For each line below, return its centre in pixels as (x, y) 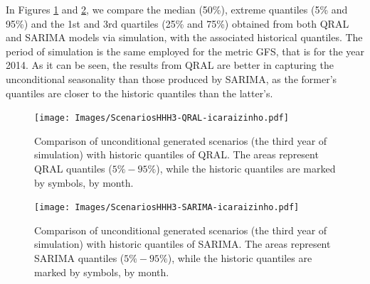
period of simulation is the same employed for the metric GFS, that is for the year (185, 51)
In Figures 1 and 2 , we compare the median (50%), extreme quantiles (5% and (177, 9)
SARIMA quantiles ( (79, 258)
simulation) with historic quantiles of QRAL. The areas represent (176, 154)
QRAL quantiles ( (73, 168)
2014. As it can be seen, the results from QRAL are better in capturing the (170, 65)
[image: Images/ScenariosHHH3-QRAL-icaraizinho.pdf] (162, 118)
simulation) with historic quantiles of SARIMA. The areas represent (183, 244)
